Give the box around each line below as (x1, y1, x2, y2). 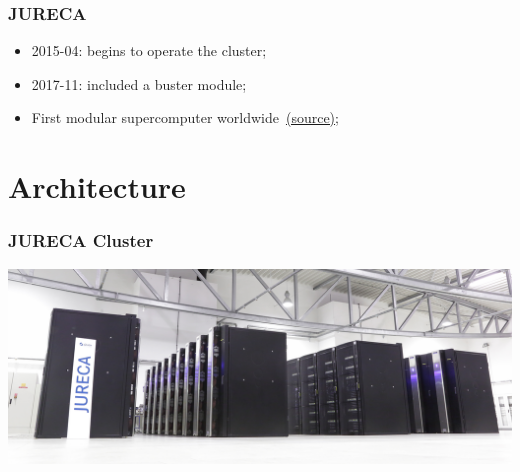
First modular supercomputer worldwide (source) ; (31, 107, 339, 128)
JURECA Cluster (8, 228, 154, 253)
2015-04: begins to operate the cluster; (31, 40, 267, 61)
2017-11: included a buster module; (31, 73, 247, 94)
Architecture (8, 166, 186, 207)
